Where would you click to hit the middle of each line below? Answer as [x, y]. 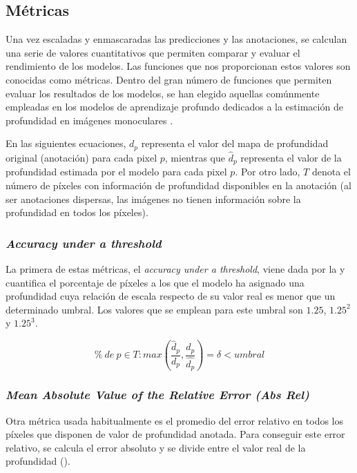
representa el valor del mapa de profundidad [235, 143]
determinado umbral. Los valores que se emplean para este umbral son [154, 309]
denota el [331, 172]
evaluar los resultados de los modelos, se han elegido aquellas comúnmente [163, 93]
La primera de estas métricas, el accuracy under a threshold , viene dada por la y [175, 269]
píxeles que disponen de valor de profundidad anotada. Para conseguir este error [175, 434]
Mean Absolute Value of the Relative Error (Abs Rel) [157, 395]
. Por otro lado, [268, 172]
